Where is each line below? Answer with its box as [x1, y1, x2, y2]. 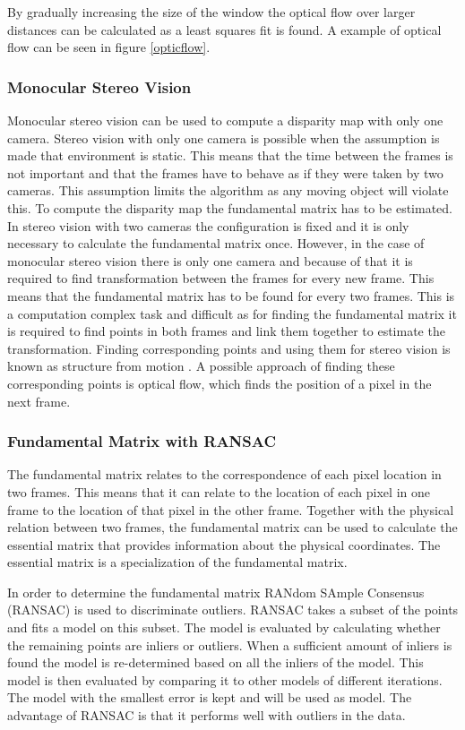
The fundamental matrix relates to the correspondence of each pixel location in [7, 465, 442, 484]
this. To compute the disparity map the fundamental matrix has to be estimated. [7, 198, 452, 217]
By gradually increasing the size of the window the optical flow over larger [7, 3, 416, 21]
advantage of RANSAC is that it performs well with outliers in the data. [7, 706, 406, 725]
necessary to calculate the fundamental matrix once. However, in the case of [7, 234, 425, 253]
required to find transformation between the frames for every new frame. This [7, 269, 435, 288]
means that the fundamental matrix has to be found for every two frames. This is [7, 286, 455, 305]
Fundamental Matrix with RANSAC [7, 430, 277, 452]
